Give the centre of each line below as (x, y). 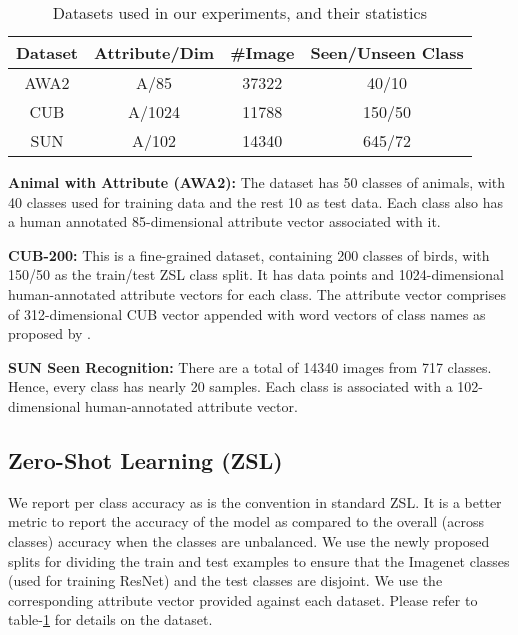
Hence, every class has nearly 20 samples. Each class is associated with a (230, 386)
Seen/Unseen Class (387, 52)
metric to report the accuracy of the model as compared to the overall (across (246, 521)
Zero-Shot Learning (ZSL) (145, 459)
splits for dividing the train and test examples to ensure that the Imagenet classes (259, 560)
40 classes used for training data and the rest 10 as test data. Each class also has (255, 201)
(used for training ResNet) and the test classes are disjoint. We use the (225, 580)
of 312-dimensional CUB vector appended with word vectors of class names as (247, 313)
